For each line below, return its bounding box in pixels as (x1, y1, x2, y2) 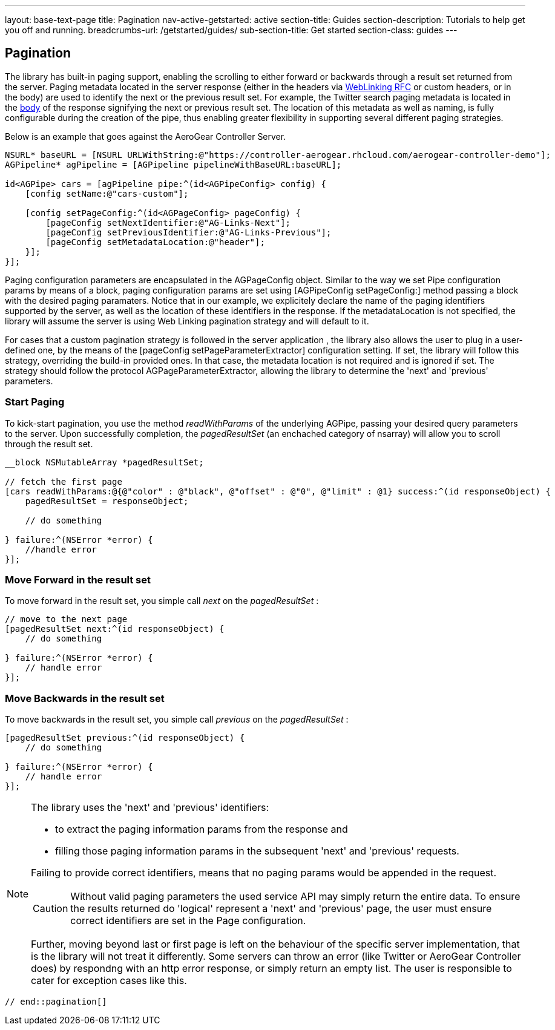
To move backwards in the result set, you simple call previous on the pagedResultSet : (5, 714, 349, 725)
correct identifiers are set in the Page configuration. (70, 914, 306, 927)
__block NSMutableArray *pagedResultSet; (5, 457, 204, 467)
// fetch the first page (5, 476, 122, 487)
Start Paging (5, 396, 65, 408)
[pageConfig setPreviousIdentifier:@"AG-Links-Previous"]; (45, 227, 332, 237)
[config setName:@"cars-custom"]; (25, 188, 189, 198)
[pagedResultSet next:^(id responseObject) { (5, 624, 225, 634)
